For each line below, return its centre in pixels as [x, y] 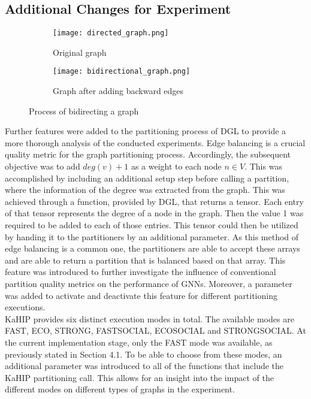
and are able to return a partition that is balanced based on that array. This [145, 260]
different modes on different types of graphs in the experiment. [120, 389]
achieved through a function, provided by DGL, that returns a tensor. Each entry [154, 201]
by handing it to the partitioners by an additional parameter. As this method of [152, 236]
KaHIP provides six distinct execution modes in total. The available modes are [150, 318]
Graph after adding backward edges [118, 91]
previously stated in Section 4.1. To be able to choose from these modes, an [144, 354]
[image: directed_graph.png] [111, 33]
